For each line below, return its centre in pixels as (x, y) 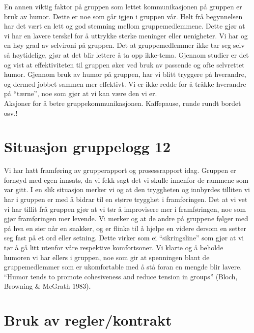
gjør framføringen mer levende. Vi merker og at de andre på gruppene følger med (126, 218)
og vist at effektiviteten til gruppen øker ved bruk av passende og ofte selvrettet (124, 64)
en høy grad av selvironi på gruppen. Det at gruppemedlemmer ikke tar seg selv (124, 45)
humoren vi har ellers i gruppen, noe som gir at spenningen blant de (107, 257)
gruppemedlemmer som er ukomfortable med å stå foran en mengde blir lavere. (123, 267)
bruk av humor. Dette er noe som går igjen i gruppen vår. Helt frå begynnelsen (123, 16)
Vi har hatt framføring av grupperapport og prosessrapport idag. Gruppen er (120, 170)
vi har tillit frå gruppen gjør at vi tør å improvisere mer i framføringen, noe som (125, 209)
